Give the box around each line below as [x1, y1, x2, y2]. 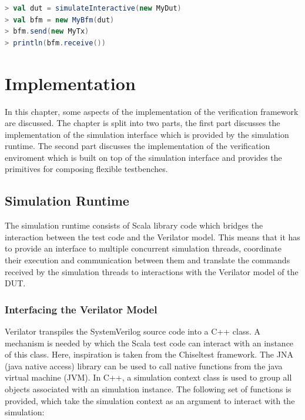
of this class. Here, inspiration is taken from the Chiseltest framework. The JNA [5, 348, 293, 361]
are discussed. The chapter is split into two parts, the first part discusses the [5, 117, 280, 129]
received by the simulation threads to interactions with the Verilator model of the [5, 265, 299, 277]
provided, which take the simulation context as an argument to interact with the [5, 394, 295, 406]
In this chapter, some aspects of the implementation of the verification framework [5, 105, 299, 117]
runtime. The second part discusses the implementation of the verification [5, 140, 270, 152]
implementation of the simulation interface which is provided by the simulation [5, 128, 289, 140]
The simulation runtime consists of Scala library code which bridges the [5, 219, 263, 232]
